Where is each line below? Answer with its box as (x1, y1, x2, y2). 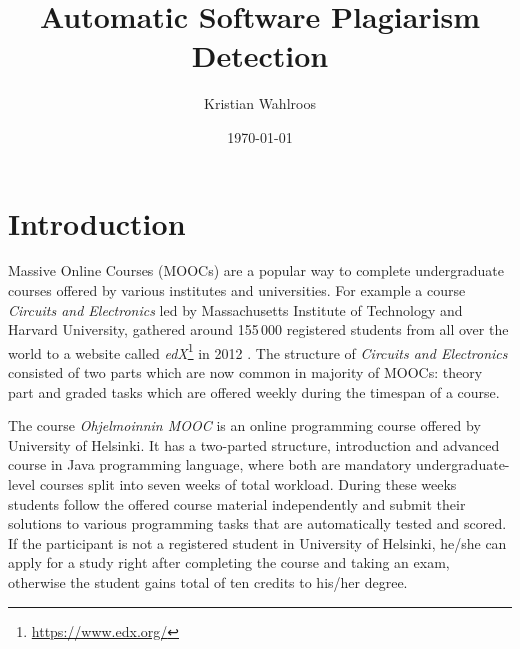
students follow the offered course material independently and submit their (8, 493, 466, 514)
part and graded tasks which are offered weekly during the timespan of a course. (8, 381, 500, 402)
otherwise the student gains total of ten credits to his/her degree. (8, 572, 408, 592)
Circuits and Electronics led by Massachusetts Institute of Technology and (8, 299, 463, 320)
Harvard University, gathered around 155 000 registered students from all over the (8, 319, 509, 340)
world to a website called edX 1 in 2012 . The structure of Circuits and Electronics (8, 339, 508, 363)
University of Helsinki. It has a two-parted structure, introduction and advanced (8, 434, 500, 455)
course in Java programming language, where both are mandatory (8, 454, 412, 475)
